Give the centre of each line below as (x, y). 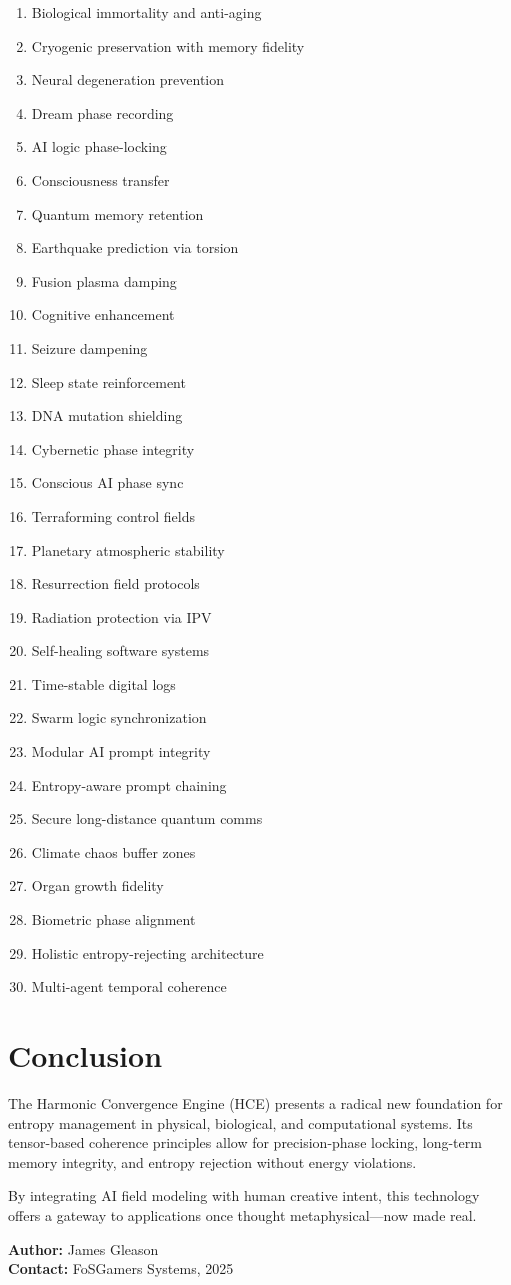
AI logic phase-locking (99, 146)
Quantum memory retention (117, 213)
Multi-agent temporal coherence (129, 986)
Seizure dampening (89, 347)
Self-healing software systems (120, 650)
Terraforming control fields (113, 515)
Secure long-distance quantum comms (147, 818)
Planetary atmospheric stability (128, 549)
